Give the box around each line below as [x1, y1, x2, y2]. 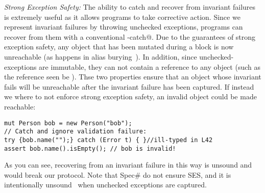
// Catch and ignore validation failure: [4, 128, 147, 135]
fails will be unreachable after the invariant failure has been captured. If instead [4, 81, 254, 92]
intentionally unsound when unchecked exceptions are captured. [4, 179, 207, 190]
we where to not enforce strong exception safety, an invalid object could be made [4, 91, 257, 102]
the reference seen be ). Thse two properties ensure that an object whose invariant [4, 71, 261, 82]
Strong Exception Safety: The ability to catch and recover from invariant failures [4, 2, 256, 12]
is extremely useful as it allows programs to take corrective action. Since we [4, 11, 240, 22]
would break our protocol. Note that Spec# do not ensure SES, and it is [4, 169, 231, 180]
